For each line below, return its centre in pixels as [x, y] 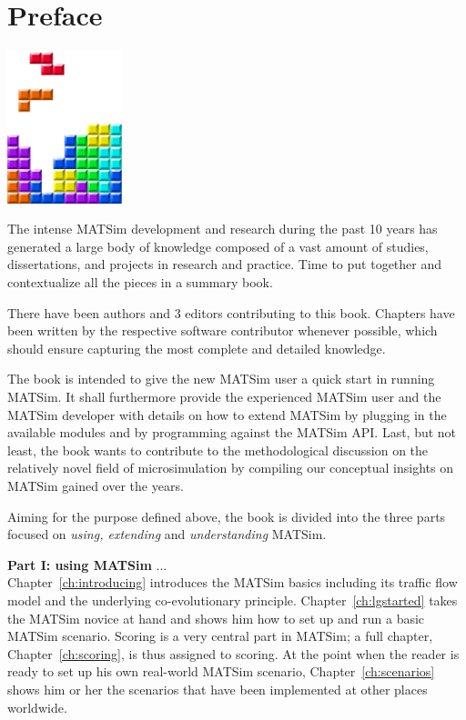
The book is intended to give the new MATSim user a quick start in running [221, 379]
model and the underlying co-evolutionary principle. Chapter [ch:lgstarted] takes [233, 600]
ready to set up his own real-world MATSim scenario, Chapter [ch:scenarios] [221, 671]
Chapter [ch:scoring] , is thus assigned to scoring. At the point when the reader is [233, 653]
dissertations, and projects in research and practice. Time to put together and [225, 264]
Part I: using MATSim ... [87, 564]
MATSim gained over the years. [96, 485]
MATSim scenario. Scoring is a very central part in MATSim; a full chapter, [220, 636]
